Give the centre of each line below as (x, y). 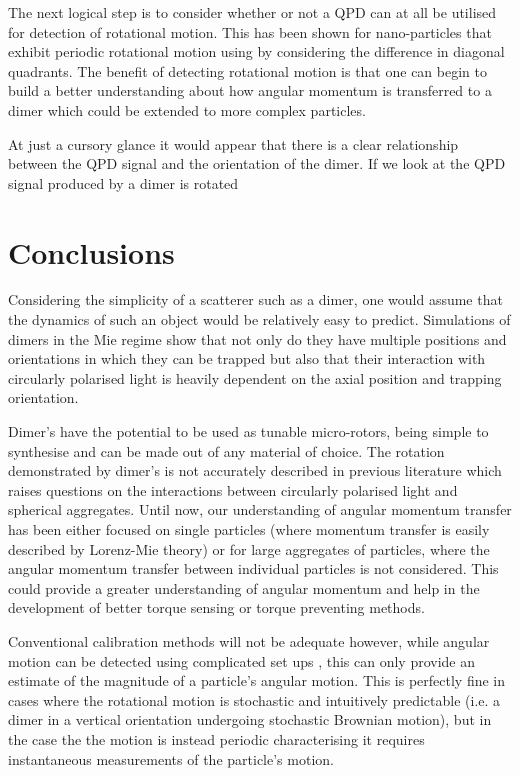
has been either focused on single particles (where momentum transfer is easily (249, 529)
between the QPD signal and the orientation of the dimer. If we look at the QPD (257, 163)
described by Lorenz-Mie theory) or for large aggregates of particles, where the (249, 548)
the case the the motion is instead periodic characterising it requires (216, 738)
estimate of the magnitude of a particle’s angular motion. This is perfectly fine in (257, 680)
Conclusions (91, 251)
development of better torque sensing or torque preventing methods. (216, 607)
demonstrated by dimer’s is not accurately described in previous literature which (255, 470)
